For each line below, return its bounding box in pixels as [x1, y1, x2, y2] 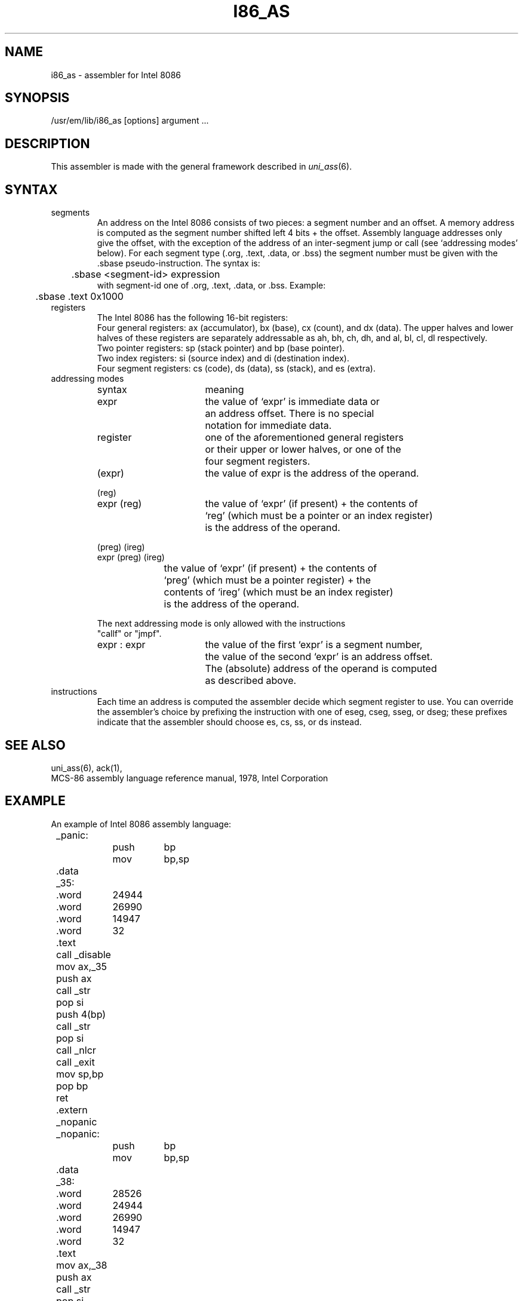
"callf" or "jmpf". [97, 628, 162, 639]
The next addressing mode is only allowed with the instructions [97, 618, 346, 629]
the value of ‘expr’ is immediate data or [205, 395, 380, 408]
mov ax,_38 [56, 1259, 107, 1271]
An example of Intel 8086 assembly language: [51, 818, 232, 829]
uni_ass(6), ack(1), [51, 762, 122, 773]
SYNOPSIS [5, 90, 70, 106]
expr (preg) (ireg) [97, 552, 165, 563]
